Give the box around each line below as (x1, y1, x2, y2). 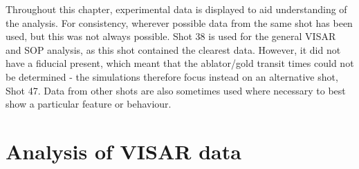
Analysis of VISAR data (6, 137, 241, 165)
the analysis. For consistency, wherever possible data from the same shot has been (6, 15, 353, 30)
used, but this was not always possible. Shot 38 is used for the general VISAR (6, 29, 336, 43)
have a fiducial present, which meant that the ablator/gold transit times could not (6, 56, 354, 70)
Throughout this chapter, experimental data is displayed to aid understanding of (6, 2, 347, 16)
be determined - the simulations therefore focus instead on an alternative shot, (6, 69, 338, 83)
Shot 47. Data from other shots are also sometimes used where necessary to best (6, 83, 346, 97)
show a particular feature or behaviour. (6, 97, 172, 111)
